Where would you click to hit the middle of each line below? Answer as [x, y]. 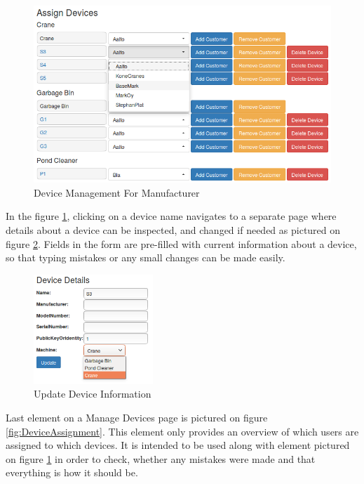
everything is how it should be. [72, 472]
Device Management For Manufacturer [117, 192]
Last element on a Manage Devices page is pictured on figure [137, 418]
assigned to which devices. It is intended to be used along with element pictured [178, 445]
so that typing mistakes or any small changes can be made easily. [146, 257]
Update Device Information [93, 394]
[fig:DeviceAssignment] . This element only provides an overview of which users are [182, 431]
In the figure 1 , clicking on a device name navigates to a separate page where [171, 216]
